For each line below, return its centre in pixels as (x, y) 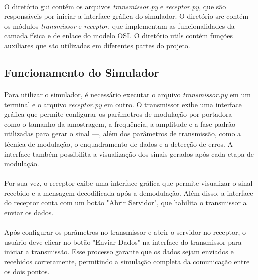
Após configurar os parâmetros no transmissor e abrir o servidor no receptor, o (125, 232)
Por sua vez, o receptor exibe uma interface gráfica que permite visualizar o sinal (128, 183)
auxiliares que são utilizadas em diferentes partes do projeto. (97, 45)
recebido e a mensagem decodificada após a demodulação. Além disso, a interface (129, 192)
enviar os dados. (29, 213)
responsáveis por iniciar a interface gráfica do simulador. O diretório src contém (126, 16)
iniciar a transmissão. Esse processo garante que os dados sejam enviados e (119, 252)
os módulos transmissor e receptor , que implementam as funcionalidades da (119, 25)
